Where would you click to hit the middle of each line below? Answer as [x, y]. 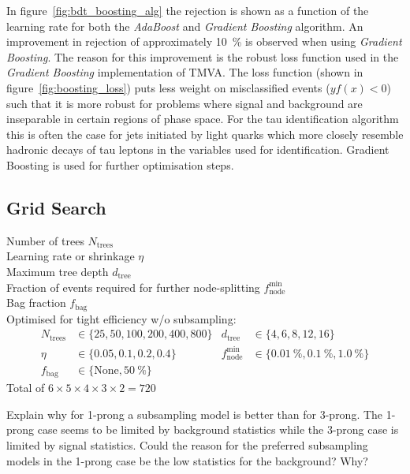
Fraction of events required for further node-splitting [133, 287]
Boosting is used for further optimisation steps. [120, 164]
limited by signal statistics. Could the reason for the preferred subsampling [187, 444]
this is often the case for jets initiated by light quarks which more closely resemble [205, 134]
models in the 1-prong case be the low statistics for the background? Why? [187, 460]
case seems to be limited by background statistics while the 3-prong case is [218, 429]
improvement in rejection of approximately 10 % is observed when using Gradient [204, 41]
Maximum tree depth [58, 271]
